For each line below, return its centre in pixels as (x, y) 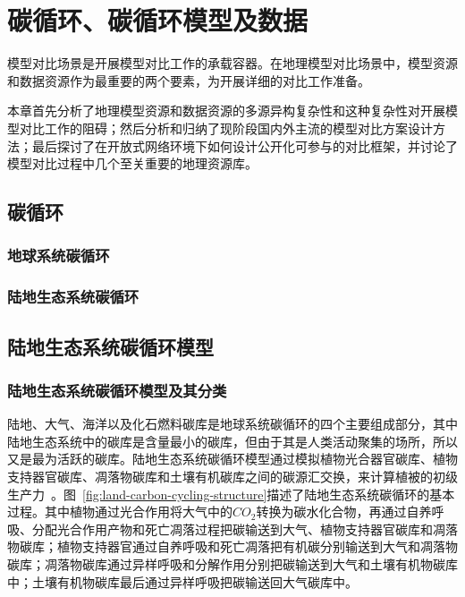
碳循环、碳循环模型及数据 (158, 20)
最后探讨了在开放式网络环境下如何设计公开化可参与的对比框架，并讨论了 (245, 145)
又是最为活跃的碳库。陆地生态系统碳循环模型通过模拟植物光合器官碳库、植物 (232, 459)
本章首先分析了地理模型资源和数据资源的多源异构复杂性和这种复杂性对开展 (226, 111)
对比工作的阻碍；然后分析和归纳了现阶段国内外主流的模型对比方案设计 (226, 128)
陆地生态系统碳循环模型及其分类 (117, 390)
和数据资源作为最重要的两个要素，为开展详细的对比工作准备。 (189, 80)
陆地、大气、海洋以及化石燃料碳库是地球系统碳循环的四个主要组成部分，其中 (232, 424)
